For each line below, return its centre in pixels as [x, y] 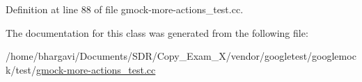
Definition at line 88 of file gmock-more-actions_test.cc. [125, 9]
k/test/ [21, 69]
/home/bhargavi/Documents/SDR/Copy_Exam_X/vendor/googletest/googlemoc [181, 56]
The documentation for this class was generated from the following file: [157, 32]
